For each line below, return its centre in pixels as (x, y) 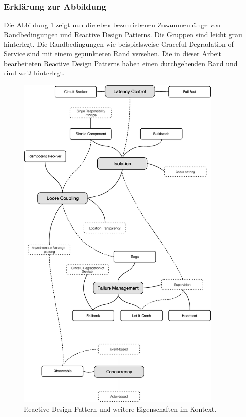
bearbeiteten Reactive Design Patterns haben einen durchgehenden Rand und (121, 63)
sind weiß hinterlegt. (34, 73)
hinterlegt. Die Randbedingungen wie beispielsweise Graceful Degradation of (119, 44)
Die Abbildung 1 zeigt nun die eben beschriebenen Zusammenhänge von (112, 25)
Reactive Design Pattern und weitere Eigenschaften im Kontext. (120, 409)
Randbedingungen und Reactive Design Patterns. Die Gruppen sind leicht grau (123, 34)
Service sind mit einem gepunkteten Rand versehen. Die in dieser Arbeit (113, 53)
